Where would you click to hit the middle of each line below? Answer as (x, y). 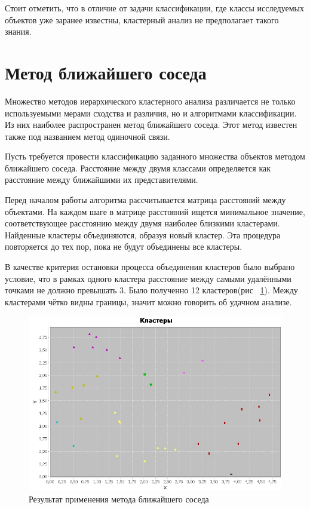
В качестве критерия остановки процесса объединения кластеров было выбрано (150, 267)
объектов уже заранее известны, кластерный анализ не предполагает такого (142, 19)
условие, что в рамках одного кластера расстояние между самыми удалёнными (148, 278)
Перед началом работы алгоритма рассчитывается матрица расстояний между (145, 200)
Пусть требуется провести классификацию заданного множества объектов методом (155, 156)
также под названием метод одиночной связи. (88, 136)
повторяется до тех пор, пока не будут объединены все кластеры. (124, 246)
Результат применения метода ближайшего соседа (119, 499)
